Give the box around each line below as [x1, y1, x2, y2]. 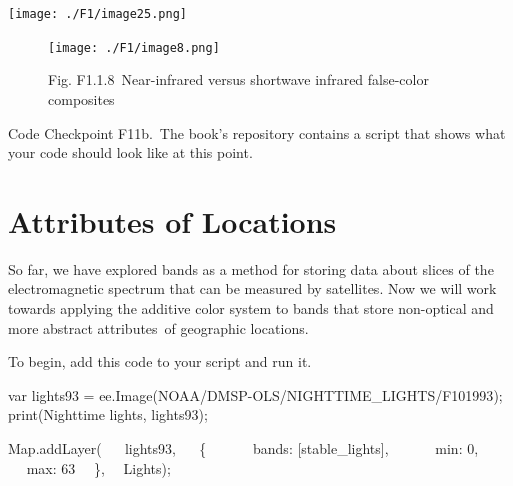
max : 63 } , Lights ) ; [26, 457, 171, 478]
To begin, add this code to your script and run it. [8, 351, 312, 372]
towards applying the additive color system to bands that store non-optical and [8, 298, 494, 318]
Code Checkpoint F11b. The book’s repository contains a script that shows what [8, 122, 506, 143]
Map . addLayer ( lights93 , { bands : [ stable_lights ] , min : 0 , [8, 437, 479, 458]
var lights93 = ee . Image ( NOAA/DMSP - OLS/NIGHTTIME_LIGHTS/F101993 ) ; [8, 384, 503, 405]
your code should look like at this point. [8, 142, 253, 163]
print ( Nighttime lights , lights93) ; [8, 404, 208, 425]
